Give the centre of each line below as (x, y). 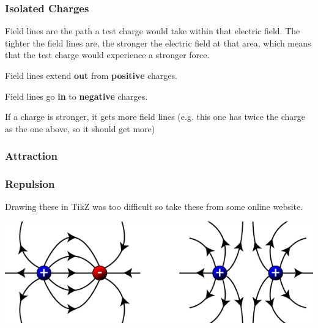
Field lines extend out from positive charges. (91, 75)
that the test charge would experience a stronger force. (107, 55)
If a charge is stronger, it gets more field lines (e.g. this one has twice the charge (155, 117)
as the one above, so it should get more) (80, 128)
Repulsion (30, 184)
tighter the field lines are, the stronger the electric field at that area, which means (158, 43)
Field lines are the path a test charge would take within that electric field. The (153, 31)
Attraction (31, 156)
